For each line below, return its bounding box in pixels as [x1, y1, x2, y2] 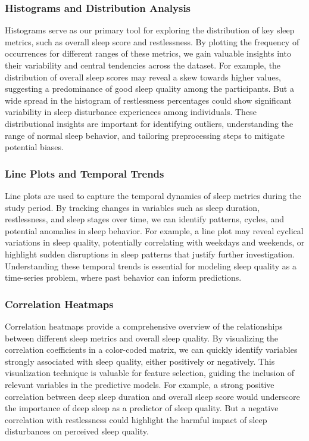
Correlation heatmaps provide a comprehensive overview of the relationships [5, 319, 283, 332]
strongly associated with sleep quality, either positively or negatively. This [5, 355, 275, 367]
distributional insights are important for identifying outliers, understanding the [5, 117, 294, 129]
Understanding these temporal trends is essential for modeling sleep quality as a [5, 259, 296, 272]
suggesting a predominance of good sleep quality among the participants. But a [5, 82, 294, 95]
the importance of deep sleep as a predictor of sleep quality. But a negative [5, 402, 279, 414]
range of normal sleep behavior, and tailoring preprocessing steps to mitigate [5, 129, 285, 141]
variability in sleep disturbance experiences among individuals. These [5, 105, 257, 118]
